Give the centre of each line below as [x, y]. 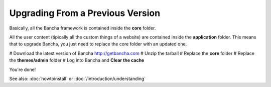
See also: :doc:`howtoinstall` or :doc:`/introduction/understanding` [77, 78]
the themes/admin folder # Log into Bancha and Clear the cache [77, 60]
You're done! [23, 69]
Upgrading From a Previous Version [85, 13]
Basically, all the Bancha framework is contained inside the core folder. [83, 28]
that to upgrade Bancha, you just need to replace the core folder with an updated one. [98, 44]
